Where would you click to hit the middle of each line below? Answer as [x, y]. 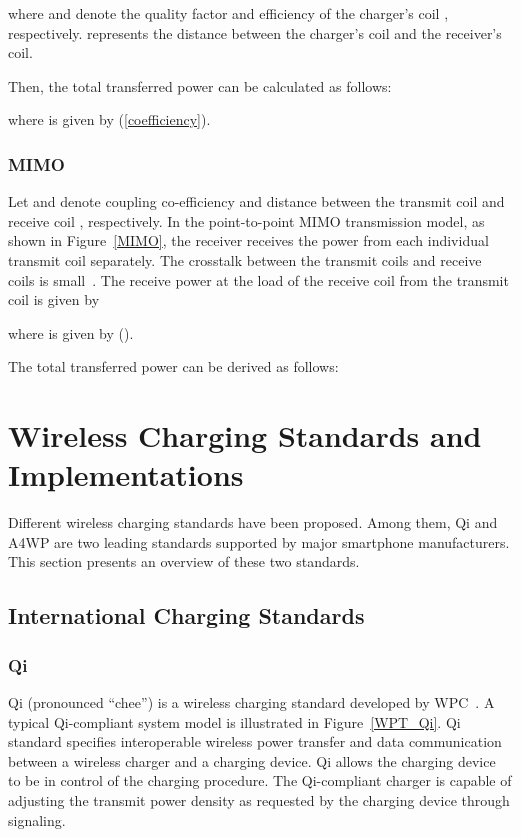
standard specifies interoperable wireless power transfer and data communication [255, 741]
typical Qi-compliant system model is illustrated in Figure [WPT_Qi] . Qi [234, 721]
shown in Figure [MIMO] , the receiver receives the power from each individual [248, 240]
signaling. [37, 819]
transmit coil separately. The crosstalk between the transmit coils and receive [245, 259]
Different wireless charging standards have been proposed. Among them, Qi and [253, 522]
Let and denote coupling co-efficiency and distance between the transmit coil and [256, 201]
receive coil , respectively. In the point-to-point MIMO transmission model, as [246, 220]
